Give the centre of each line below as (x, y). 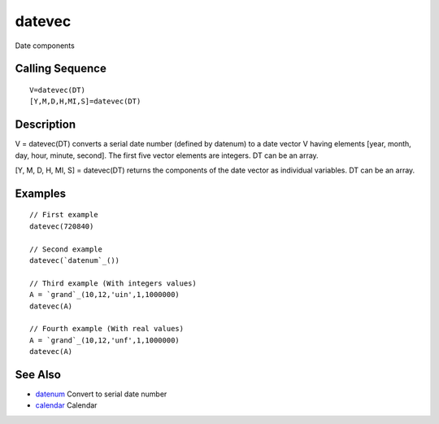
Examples (41, 193)
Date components (45, 46)
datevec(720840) (62, 226)
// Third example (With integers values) (113, 283)
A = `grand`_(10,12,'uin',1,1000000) (105, 295)
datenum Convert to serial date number (101, 394)
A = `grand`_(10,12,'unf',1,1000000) (105, 340)
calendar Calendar (66, 405)
